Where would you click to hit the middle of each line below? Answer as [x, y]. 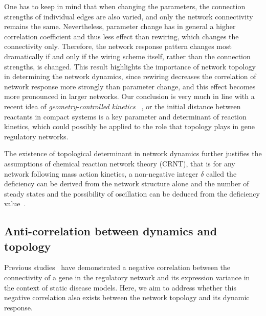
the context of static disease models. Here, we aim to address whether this [120, 287]
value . [15, 203]
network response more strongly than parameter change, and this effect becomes [130, 86]
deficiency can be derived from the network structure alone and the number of [127, 184]
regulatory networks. [36, 136]
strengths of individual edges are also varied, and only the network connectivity [129, 16]
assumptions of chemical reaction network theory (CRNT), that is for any [120, 163]
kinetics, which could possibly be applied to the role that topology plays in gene [129, 126]
